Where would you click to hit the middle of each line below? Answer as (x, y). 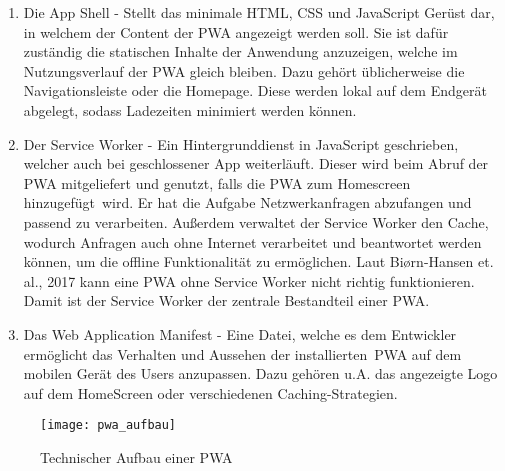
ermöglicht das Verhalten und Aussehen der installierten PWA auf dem (242, 353)
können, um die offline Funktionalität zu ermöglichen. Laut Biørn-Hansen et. (258, 261)
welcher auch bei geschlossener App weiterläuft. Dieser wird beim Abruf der (256, 163)
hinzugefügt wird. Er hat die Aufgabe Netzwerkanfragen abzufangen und (247, 202)
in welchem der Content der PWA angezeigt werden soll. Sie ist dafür (236, 31)
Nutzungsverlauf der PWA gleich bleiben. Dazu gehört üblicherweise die (244, 70)
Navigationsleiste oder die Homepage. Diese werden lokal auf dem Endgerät (255, 90)
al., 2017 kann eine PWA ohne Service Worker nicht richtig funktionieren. (249, 280)
